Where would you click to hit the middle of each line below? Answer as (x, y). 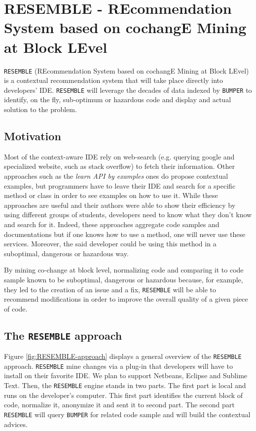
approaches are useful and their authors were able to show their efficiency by (120, 205)
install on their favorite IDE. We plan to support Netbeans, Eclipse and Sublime (126, 375)
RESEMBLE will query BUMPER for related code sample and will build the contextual (127, 414)
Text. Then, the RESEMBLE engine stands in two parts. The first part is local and (125, 385)
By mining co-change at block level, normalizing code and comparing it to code (124, 270)
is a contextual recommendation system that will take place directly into (113, 80)
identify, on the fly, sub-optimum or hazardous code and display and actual (118, 99)
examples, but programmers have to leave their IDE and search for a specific (120, 185)
